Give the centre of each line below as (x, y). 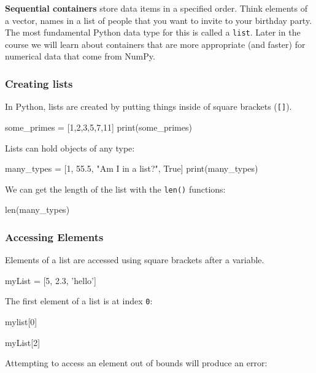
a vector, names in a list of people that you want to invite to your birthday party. (159, 20)
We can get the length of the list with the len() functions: (115, 189)
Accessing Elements (54, 236)
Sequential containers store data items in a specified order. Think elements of (156, 8)
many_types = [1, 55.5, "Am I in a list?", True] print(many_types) (132, 168)
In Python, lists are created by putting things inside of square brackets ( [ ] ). (148, 106)
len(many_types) (37, 210)
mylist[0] (21, 321)
